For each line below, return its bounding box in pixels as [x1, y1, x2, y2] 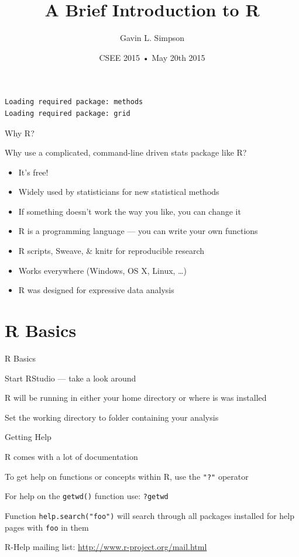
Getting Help [5, 431, 51, 443]
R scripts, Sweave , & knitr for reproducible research [18, 245, 205, 257]
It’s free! [18, 166, 49, 178]
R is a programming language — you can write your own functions [18, 225, 258, 237]
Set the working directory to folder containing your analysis [5, 411, 219, 423]
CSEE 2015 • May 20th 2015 [99, 51, 205, 63]
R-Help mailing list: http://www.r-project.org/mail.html [5, 541, 207, 553]
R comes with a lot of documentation [5, 450, 138, 462]
